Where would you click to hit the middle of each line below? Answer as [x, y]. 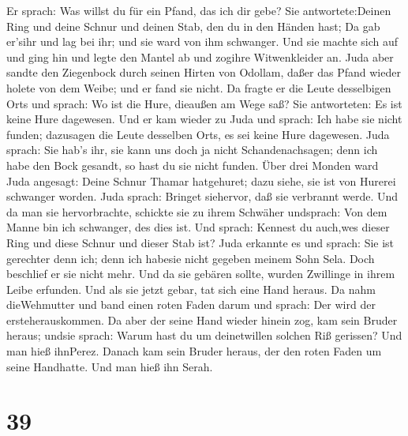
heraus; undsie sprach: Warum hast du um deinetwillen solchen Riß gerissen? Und [204, 335]
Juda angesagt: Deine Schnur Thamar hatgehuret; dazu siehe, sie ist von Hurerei [201, 180]
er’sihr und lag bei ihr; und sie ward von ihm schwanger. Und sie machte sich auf [202, 41]
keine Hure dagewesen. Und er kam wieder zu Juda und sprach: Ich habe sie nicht [204, 119]
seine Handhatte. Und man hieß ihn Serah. [110, 366]
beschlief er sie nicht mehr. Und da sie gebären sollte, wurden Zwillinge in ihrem [201, 274]
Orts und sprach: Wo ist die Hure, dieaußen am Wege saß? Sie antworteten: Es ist [204, 103]
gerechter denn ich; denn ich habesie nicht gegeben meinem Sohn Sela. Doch [191, 258]
